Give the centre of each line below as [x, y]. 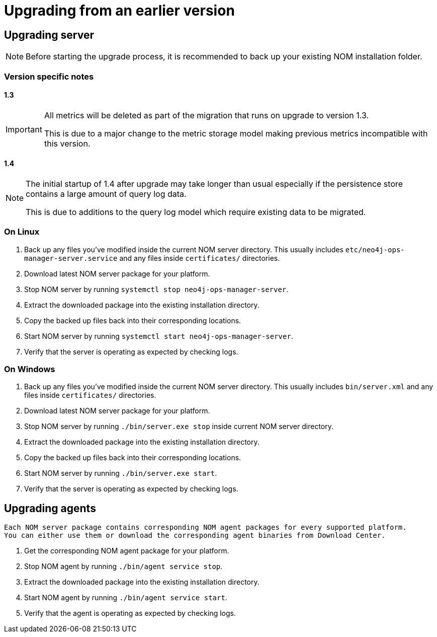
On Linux [22, 232]
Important [24, 129]
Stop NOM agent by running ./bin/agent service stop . [123, 567]
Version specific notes [49, 76]
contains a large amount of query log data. [106, 194]
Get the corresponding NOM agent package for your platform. [127, 551]
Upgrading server [49, 35]
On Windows [30, 369]
